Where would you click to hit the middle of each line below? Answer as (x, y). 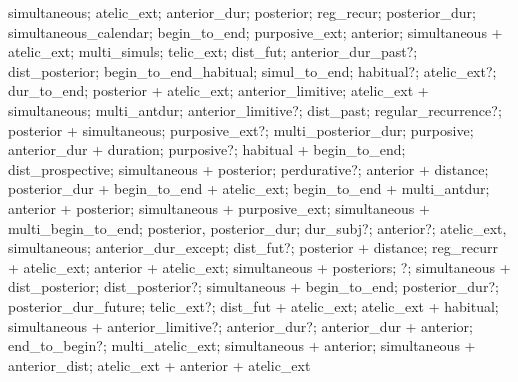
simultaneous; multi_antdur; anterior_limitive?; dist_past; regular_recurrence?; (255, 109)
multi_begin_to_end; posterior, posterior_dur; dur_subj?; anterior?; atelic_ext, (257, 227)
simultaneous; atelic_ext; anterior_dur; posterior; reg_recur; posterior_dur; (242, 12)
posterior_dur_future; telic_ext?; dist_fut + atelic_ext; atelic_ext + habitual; (253, 305)
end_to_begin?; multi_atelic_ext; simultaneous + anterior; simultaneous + (242, 345)
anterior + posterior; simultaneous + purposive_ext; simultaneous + (219, 207)
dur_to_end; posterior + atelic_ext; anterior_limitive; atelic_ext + (218, 90)
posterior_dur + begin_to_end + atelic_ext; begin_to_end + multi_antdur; (249, 188)
